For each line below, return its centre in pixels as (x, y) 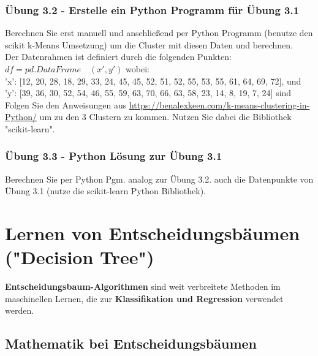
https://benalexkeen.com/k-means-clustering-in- (219, 104)
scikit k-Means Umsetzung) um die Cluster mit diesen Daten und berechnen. (149, 44)
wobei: (138, 69)
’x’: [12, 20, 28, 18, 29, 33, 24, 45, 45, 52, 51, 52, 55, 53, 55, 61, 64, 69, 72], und (153, 81)
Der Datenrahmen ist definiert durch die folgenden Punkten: (118, 57)
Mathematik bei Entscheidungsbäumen (131, 343)
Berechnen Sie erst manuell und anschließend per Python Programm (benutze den (159, 33)
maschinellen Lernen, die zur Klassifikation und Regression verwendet (144, 298)
